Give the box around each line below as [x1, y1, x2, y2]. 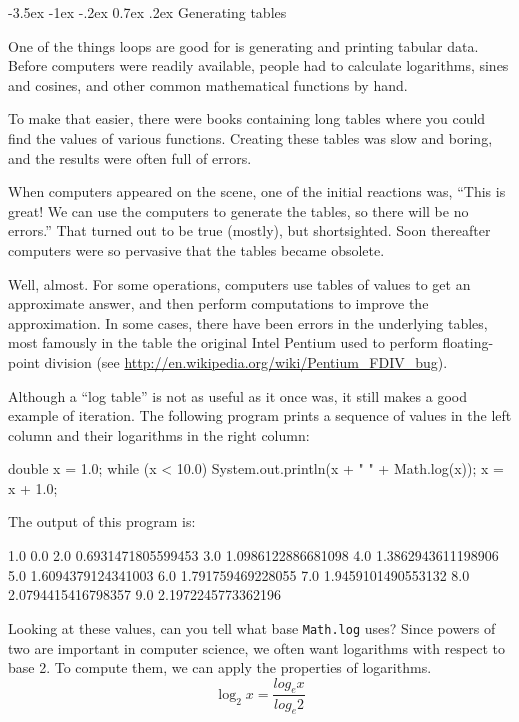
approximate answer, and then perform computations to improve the [8, 293, 429, 314]
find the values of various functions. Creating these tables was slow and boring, [8, 127, 493, 148]
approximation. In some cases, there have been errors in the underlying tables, [8, 312, 488, 333]
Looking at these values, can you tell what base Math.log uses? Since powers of [8, 617, 496, 638]
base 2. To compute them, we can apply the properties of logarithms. [8, 657, 432, 678]
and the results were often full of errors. [8, 147, 252, 168]
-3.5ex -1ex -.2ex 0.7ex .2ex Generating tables [8, 2, 287, 22]
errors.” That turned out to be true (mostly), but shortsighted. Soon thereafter [8, 220, 491, 241]
